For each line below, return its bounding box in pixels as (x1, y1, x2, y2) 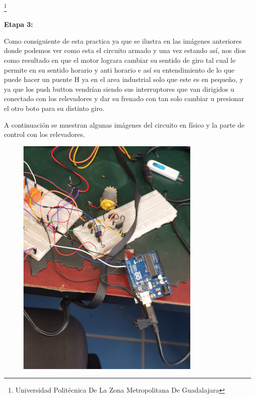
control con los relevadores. (4, 129, 85, 139)
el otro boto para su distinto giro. (4, 103, 104, 113)
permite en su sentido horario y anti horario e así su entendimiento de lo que (4, 64, 234, 75)
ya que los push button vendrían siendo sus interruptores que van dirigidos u (4, 83, 234, 94)
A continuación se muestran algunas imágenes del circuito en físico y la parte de (4, 119, 245, 130)
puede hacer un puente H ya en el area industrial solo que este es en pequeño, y (4, 74, 244, 84)
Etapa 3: (4, 19, 33, 29)
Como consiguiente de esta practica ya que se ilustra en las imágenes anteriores (4, 35, 242, 46)
